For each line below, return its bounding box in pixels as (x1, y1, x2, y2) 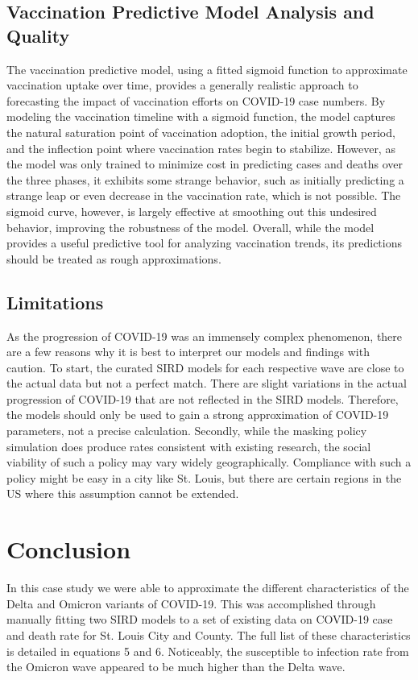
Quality (6, 23, 70, 48)
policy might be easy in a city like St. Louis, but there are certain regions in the (6, 469, 402, 486)
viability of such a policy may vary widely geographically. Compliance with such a (6, 454, 412, 471)
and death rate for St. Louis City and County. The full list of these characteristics (6, 626, 411, 643)
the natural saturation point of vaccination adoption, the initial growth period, (6, 123, 395, 140)
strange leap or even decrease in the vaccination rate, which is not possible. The (6, 187, 401, 204)
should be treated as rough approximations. (6, 250, 221, 267)
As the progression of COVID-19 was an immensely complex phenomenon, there (6, 327, 403, 344)
